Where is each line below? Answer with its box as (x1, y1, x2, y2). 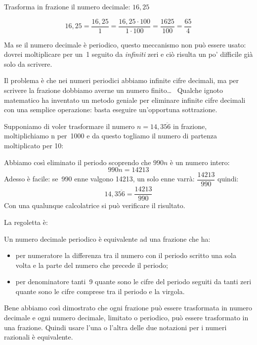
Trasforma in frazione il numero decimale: (4, 1, 130, 11)
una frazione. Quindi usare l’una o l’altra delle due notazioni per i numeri (4, 322, 227, 332)
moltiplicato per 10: (4, 140, 64, 150)
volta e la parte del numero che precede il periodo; (15, 259, 168, 270)
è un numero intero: (170, 157, 230, 167)
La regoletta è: (4, 216, 48, 227)
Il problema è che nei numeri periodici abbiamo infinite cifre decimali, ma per (4, 75, 239, 86)
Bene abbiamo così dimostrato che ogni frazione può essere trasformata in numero (4, 302, 253, 313)
